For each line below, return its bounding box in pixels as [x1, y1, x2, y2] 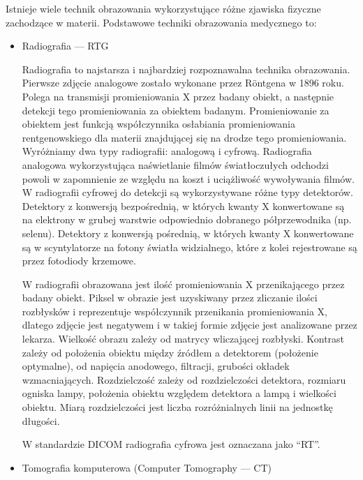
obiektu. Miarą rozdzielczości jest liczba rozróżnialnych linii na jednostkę [22, 400, 333, 414]
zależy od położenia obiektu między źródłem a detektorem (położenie [22, 345, 318, 359]
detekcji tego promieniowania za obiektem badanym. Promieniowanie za [22, 103, 329, 117]
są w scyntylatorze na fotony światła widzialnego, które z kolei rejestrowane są [22, 239, 357, 254]
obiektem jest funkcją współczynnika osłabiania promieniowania [22, 117, 295, 131]
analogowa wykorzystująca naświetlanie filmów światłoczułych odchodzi [22, 157, 329, 172]
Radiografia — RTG [22, 38, 109, 53]
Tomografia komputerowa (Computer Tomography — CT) [22, 460, 272, 474]
